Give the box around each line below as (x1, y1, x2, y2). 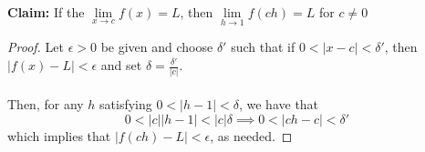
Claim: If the (7, 3, 85, 22)
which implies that (7, 126, 111, 145)
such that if (231, 37, 295, 56)
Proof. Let (7, 37, 64, 56)
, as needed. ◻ (210, 126, 293, 145)
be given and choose (100, 37, 213, 56)
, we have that (238, 94, 319, 113)
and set (100, 56, 142, 74)
